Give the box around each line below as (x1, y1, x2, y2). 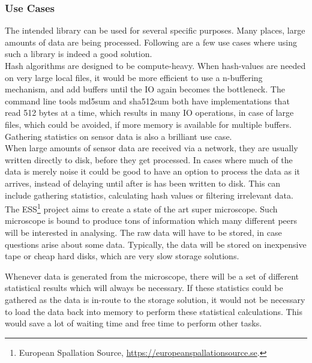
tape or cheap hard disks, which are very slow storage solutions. (5, 250, 239, 262)
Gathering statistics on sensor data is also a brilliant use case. (5, 130, 232, 142)
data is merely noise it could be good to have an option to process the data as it (5, 165, 300, 178)
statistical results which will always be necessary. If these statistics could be (5, 281, 283, 294)
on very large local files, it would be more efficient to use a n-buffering (5, 71, 263, 83)
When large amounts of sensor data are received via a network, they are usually (5, 142, 298, 154)
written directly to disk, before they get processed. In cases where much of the (5, 153, 293, 166)
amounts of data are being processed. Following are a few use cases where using (5, 35, 297, 48)
